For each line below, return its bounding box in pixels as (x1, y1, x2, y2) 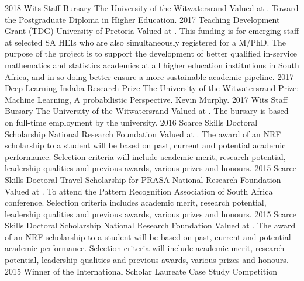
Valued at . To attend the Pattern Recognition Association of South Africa (5, 185, 273, 197)
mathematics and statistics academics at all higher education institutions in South (5, 58, 299, 71)
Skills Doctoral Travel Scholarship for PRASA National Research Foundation (5, 173, 281, 185)
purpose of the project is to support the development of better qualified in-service (5, 47, 297, 60)
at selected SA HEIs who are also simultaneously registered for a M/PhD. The (5, 36, 286, 48)
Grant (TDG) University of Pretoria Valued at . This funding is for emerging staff (5, 25, 299, 37)
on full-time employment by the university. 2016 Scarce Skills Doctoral (5, 116, 258, 128)
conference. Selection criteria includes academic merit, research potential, (5, 196, 267, 209)
